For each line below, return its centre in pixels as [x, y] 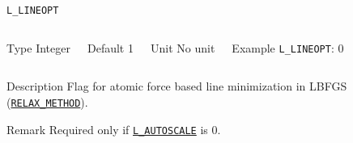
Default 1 [110, 47]
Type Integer [38, 47]
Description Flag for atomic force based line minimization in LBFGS [177, 86]
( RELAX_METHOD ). [47, 101]
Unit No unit [183, 47]
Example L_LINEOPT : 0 [288, 47]
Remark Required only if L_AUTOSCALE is [107, 129]
